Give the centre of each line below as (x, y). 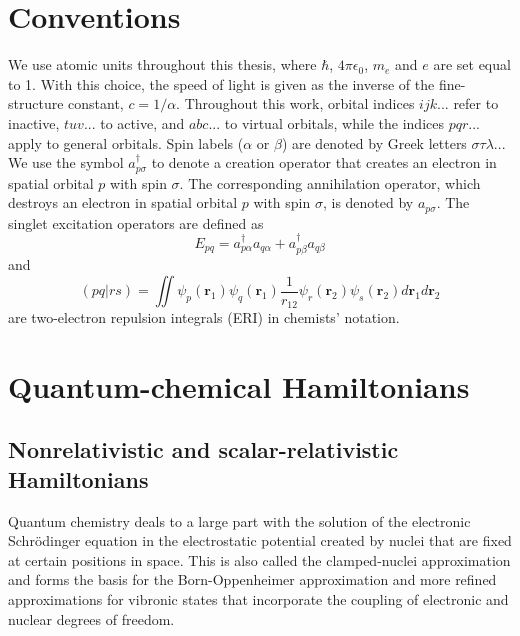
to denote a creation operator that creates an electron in (324, 162)
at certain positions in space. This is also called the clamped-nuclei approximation (259, 559)
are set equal (472, 64)
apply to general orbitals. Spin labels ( (126, 142)
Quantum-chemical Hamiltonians (239, 385)
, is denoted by (368, 202)
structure (36, 103)
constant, (96, 103)
